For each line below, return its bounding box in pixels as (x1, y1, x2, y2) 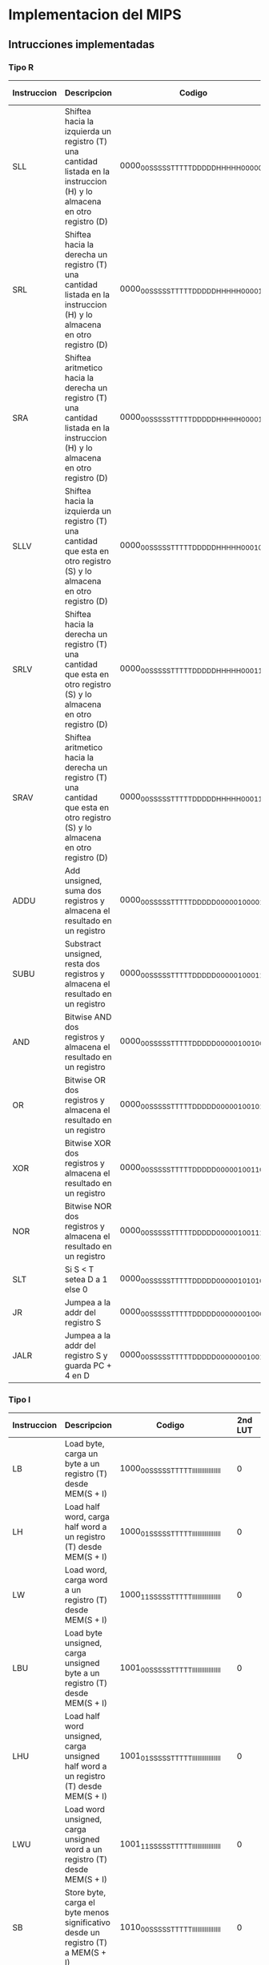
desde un (64, 1927, 100, 1939)
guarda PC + (64, 1360, 112, 1371)
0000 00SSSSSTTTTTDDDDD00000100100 (119, 1035, 264, 1048)
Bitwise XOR (64, 1137, 111, 1148)
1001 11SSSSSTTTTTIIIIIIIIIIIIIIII (119, 1838, 222, 1850)
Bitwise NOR (64, 1200, 112, 1212)
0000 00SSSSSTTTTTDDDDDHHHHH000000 (119, 160, 267, 173)
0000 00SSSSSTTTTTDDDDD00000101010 (119, 1273, 264, 1285)
